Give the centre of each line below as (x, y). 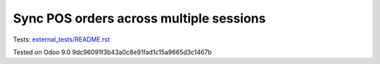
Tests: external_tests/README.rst (62, 39)
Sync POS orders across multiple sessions (139, 18)
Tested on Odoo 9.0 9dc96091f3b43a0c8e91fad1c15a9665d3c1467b (113, 52)
